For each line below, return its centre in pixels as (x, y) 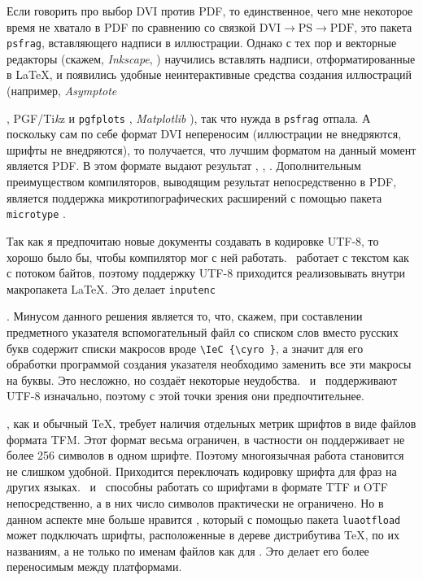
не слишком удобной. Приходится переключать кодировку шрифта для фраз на (202, 471)
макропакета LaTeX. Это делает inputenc (111, 288)
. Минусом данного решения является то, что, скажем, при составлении (185, 316)
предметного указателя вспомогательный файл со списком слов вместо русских (203, 331)
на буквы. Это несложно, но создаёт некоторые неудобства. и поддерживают (202, 379)
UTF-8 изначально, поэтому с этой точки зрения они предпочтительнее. (185, 396)
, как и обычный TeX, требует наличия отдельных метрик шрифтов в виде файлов (211, 423)
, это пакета (383, 26)
